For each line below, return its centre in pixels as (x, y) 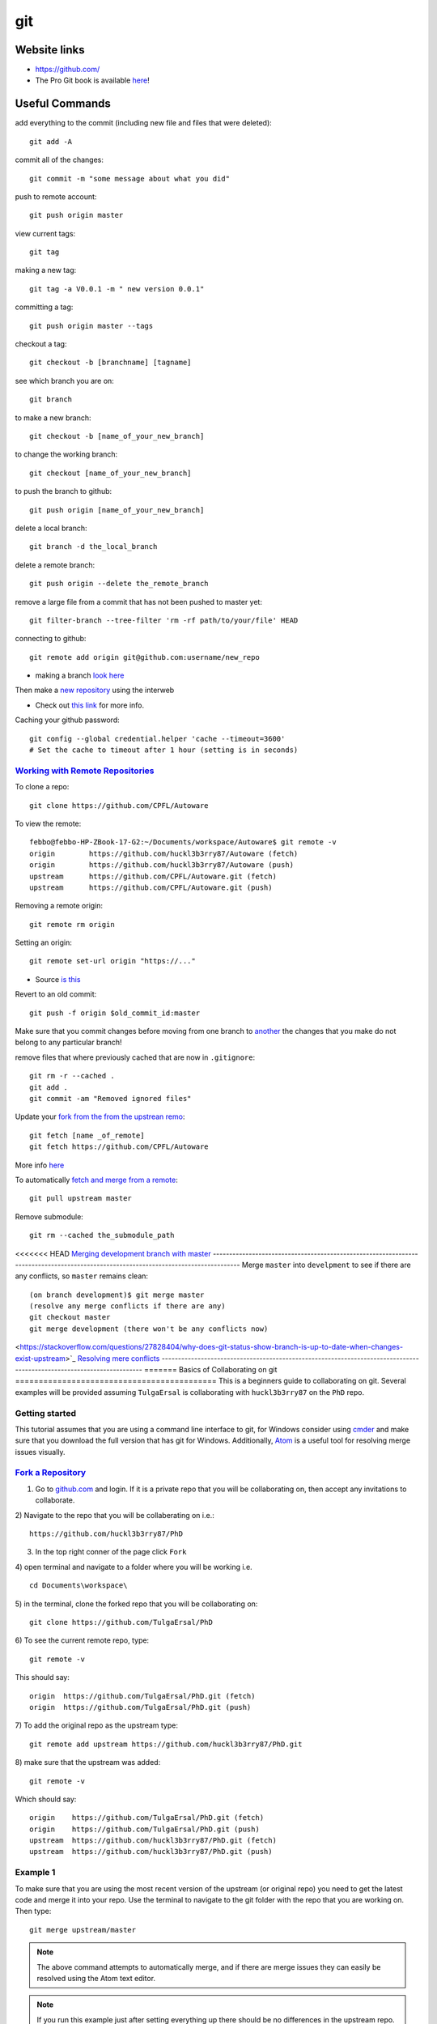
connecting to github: (51, 639)
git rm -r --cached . (72, 1076)
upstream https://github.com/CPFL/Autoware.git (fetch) (153, 876)
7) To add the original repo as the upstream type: (96, 1725)
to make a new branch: (53, 418)
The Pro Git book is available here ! (92, 80)
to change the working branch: (66, 454)
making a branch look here (80, 675)
